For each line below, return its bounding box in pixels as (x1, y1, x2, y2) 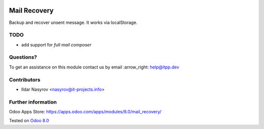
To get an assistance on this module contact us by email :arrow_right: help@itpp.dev (9, 64, 179, 70)
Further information (9, 98, 57, 105)
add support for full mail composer (21, 42, 91, 47)
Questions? (9, 54, 37, 61)
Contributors (9, 76, 41, 83)
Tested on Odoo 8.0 (9, 118, 49, 124)
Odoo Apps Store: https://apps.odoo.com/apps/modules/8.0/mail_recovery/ (9, 109, 161, 115)
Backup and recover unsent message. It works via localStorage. (9, 20, 138, 25)
